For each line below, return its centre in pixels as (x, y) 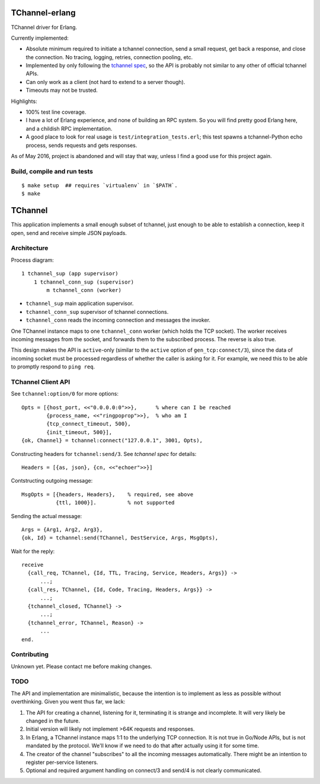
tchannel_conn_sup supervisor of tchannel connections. (97, 311)
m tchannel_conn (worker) (84, 290)
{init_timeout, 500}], (79, 432)
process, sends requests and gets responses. (81, 145)
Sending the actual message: (47, 516)
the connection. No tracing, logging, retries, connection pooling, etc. (109, 57)
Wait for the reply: (33, 551)
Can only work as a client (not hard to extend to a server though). (105, 82)
